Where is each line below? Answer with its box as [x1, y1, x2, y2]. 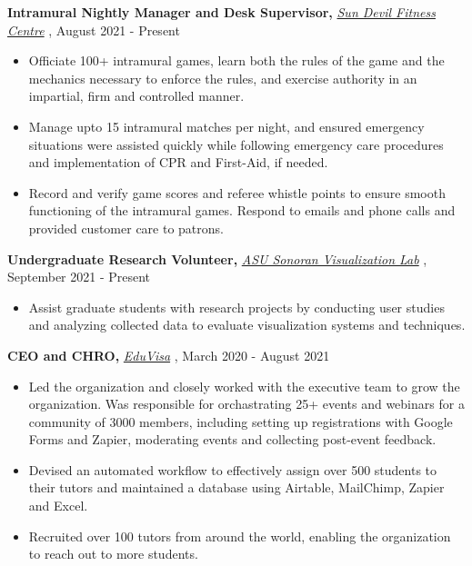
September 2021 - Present [7, 267, 151, 286]
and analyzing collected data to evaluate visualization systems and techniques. [28, 315, 466, 334]
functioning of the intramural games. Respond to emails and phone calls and [28, 201, 456, 220]
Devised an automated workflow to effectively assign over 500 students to [28, 460, 437, 479]
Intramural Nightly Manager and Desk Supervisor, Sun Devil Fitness [7, 3, 436, 21]
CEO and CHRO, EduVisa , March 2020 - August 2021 [7, 345, 330, 364]
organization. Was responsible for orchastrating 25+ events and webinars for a [28, 394, 465, 413]
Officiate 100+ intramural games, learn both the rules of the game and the [28, 51, 445, 70]
